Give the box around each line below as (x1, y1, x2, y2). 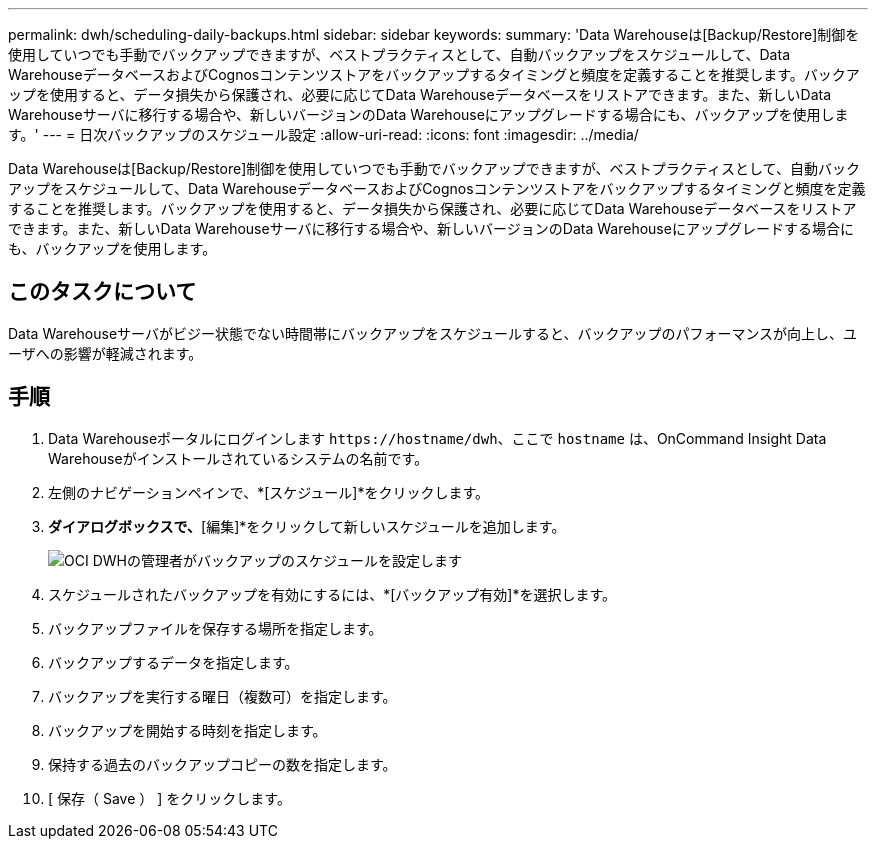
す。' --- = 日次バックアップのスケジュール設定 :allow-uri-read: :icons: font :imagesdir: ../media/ (8, 126, 639, 143)
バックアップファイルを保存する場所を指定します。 (48, 619, 383, 637)
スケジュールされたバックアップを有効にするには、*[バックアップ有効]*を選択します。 (48, 585, 616, 603)
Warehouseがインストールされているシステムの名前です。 (48, 449, 429, 467)
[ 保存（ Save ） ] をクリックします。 (48, 789, 291, 807)
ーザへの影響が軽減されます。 (8, 344, 203, 362)
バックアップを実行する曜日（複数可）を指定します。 (48, 687, 397, 705)
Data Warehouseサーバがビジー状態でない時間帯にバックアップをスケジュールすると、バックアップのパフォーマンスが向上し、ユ (8, 324, 858, 342)
